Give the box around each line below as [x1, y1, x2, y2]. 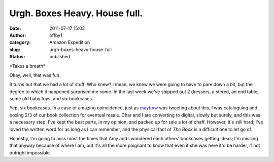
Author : [9, 32, 26, 38]
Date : [9, 25, 21, 31]
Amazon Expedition [49, 39, 90, 46]
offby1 [49, 32, 63, 38]
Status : [9, 54, 25, 60]
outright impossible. [9, 149, 51, 155]
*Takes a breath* [9, 63, 46, 69]
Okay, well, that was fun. [9, 72, 61, 78]
